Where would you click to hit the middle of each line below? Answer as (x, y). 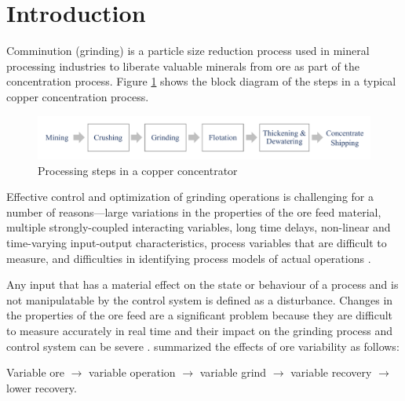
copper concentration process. (78, 96)
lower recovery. (42, 387)
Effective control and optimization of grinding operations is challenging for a (190, 197)
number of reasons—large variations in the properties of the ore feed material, (194, 211)
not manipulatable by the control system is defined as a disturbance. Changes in (200, 299)
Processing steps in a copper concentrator (138, 170)
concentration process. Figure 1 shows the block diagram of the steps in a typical (201, 81)
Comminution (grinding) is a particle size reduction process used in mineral (188, 51)
